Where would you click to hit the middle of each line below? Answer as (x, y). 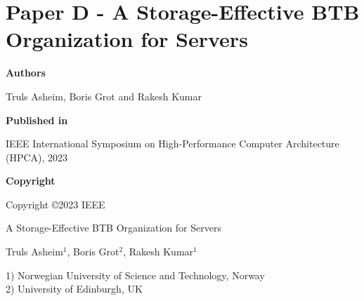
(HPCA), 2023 (37, 157)
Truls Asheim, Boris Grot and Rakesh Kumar (104, 96)
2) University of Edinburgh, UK (74, 289)
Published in (37, 120)
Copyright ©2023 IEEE (56, 204)
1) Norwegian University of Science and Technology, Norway (135, 275)
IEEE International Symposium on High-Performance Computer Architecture (173, 143)
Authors (26, 73)
